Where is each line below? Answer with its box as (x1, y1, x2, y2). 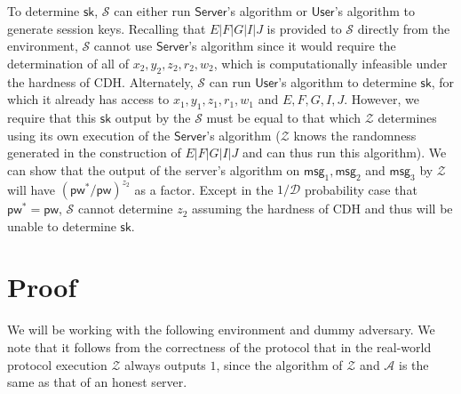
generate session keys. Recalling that (7, 19, 206, 37)
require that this (7, 108, 97, 126)
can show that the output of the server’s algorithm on (7, 160, 300, 179)
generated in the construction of (7, 143, 181, 162)
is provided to (266, 19, 342, 37)
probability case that (304, 180, 417, 198)
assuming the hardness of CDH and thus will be (192, 199, 453, 218)
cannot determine (77, 199, 173, 218)
